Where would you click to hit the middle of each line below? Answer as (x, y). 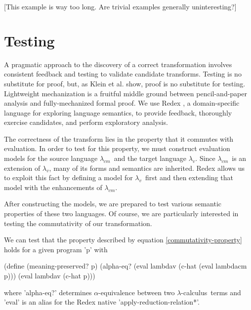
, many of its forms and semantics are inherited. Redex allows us (147, 168)
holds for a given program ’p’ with (56, 249)
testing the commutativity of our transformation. (78, 223)
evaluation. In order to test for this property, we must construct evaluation (117, 148)
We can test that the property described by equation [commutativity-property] (123, 240)
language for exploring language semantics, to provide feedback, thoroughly (118, 112)
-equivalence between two (137, 292)
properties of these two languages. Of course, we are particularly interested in (121, 213)
